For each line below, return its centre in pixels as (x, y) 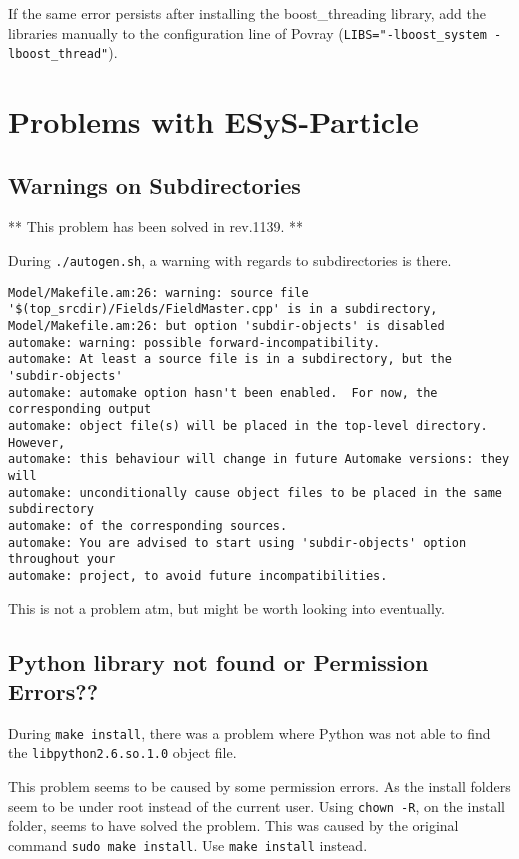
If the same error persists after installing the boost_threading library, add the (247, 13)
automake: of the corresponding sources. (148, 525)
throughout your (62, 559)
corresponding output (80, 409)
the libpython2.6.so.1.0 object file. (122, 752)
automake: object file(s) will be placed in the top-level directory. (248, 425)
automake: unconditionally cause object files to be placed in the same (255, 492)
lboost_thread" (58, 54)
